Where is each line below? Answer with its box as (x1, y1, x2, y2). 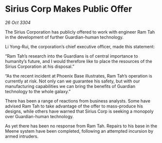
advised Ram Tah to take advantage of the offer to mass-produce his (5, 103, 144, 109)
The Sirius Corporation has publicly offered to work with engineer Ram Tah (5, 29, 155, 35)
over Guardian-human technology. (5, 113, 74, 119)
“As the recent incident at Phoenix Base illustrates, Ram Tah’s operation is (5, 73, 152, 79)
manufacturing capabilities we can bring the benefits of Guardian (5, 83, 136, 89)
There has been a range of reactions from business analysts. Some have (5, 98, 151, 103)
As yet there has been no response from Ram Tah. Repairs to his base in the (5, 123, 157, 129)
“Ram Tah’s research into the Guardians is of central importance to (5, 53, 138, 59)
